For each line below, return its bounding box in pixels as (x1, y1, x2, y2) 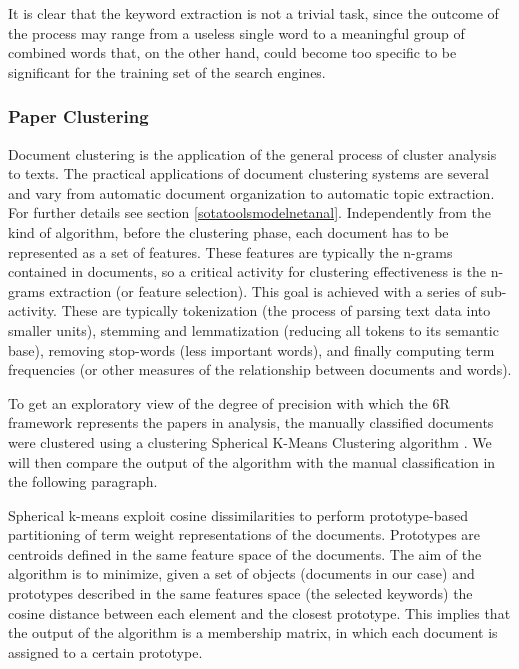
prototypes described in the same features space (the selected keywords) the (8, 583, 473, 604)
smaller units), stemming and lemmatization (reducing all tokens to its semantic (8, 319, 499, 340)
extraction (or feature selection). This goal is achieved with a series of (49, 280, 477, 301)
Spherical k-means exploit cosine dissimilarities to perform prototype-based (8, 504, 468, 525)
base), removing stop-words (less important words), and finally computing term (8, 339, 495, 360)
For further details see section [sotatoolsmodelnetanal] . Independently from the (8, 202, 491, 223)
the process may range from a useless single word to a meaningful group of (8, 22, 465, 43)
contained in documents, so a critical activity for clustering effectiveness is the (8, 261, 487, 282)
